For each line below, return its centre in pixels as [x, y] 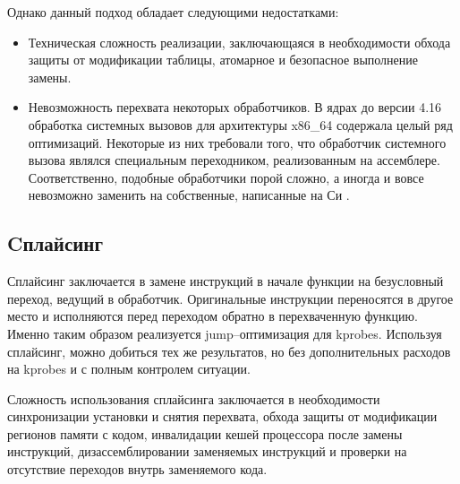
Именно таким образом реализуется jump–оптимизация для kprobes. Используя [225, 333]
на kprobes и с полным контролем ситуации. [129, 369]
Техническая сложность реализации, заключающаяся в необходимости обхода [239, 42]
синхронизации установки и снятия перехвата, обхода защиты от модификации [222, 416]
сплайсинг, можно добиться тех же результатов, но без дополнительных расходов [229, 351]
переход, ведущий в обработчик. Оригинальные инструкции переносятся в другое [230, 298]
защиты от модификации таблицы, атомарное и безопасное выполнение [223, 60]
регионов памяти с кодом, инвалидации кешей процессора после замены [205, 433]
